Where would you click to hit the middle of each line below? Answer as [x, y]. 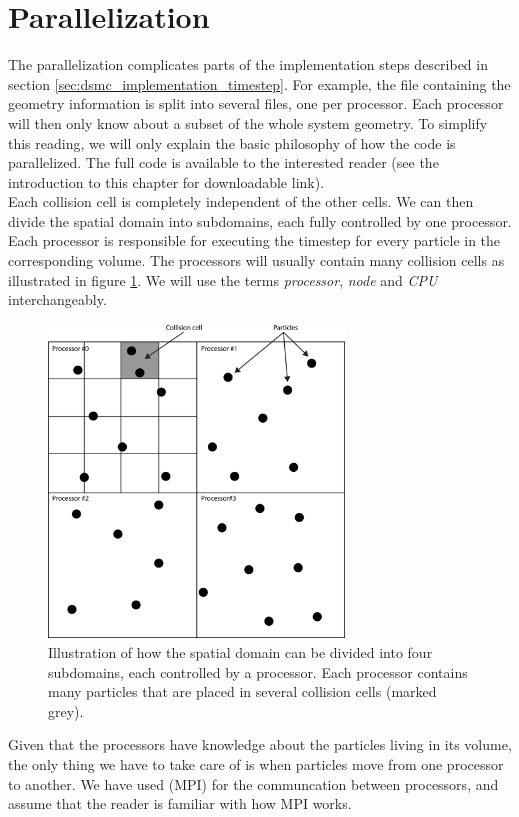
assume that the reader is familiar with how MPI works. [180, 803]
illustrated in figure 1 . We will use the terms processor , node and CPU [223, 279]
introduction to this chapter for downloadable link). [166, 181]
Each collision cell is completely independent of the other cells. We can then [241, 201]
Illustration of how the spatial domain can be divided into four [240, 652]
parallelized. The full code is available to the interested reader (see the [223, 162]
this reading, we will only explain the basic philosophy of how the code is [232, 142]
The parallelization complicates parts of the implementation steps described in [248, 64]
